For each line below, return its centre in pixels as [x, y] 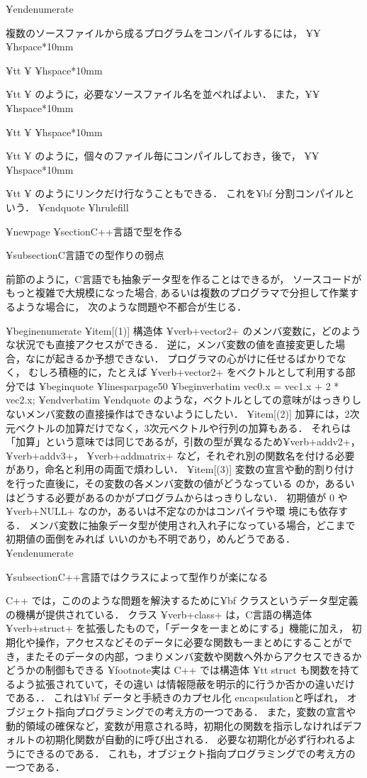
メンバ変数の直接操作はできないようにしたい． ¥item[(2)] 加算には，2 [187, 414]
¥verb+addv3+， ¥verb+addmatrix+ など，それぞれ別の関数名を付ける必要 [180, 455]
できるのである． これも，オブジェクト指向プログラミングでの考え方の [190, 753]
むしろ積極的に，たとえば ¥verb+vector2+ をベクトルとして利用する [187, 372]
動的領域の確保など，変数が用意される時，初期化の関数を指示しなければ [174, 725]
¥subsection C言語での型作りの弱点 [85, 255]
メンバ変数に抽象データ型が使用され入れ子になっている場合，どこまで [192, 524]
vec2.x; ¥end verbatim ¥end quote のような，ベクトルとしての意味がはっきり [179, 400]
